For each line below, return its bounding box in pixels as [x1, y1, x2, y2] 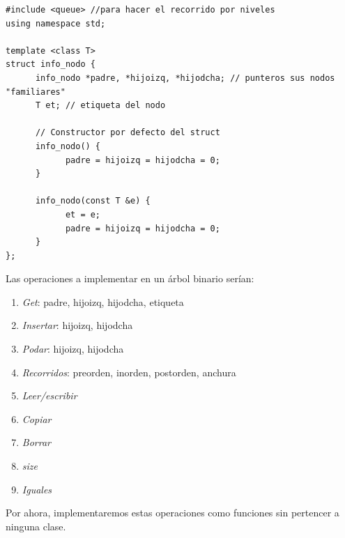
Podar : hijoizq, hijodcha [22, 341, 124, 356]
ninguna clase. [6, 518, 66, 533]
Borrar [22, 435, 51, 449]
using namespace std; [6, 18, 106, 29]
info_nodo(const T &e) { [35, 196, 151, 206]
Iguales [22, 482, 52, 496]
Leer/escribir [22, 388, 77, 403]
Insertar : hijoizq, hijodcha [22, 318, 133, 332]
